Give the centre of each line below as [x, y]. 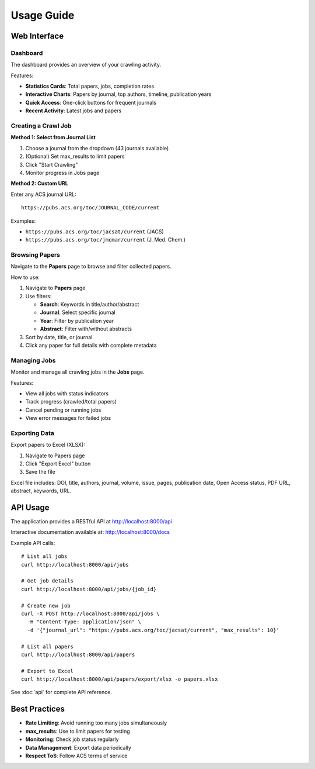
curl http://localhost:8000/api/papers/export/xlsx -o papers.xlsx [120, 679]
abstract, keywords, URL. [41, 491]
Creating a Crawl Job [41, 126]
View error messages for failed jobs [68, 418]
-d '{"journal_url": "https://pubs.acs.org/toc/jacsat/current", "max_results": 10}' [153, 630]
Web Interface [37, 36]
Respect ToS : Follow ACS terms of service [76, 756]
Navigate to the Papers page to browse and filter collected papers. [91, 267]
